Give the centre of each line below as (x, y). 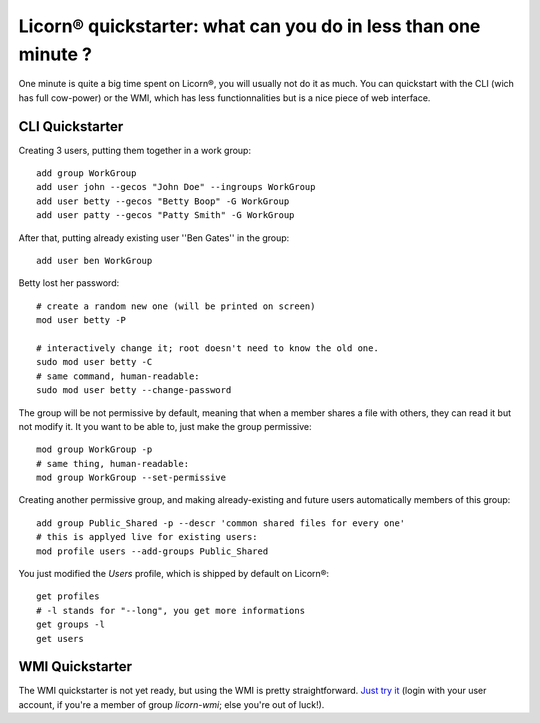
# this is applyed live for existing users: (147, 537)
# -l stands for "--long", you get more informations (170, 610)
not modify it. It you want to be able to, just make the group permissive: (165, 426)
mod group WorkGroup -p (94, 449)
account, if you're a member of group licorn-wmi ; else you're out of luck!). (171, 704)
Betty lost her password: (69, 283)
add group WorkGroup (86, 173)
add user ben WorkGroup (94, 260)
